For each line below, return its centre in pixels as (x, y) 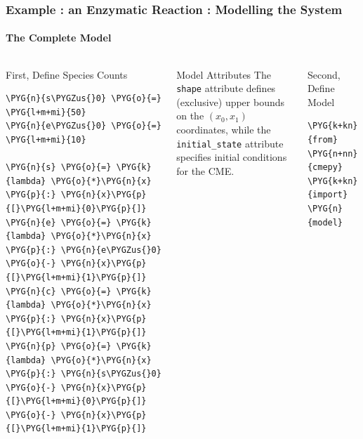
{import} (328, 195)
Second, (324, 74)
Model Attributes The (224, 74)
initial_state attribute (230, 143)
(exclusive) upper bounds (231, 101)
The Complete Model (59, 38)
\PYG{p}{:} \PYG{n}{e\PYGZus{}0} (84, 250)
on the (190, 116)
